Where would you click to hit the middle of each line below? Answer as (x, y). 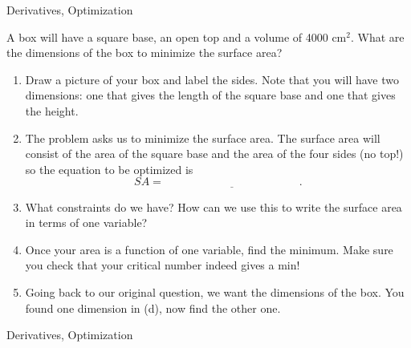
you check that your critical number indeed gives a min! (163, 265)
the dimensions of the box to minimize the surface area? (144, 53)
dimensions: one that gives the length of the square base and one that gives (210, 95)
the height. (52, 110)
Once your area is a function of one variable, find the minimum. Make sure (209, 249)
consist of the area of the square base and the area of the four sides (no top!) (214, 154)
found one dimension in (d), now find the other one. (153, 308)
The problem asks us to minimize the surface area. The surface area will (203, 138)
